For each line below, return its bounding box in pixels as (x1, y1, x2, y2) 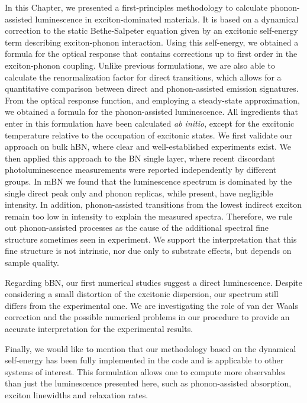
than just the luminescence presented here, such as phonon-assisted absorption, (5, 377, 292, 389)
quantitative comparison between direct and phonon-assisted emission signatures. (5, 82, 299, 95)
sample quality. (5, 256, 59, 269)
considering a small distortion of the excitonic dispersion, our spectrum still (5, 288, 279, 300)
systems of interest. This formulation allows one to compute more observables (5, 365, 286, 378)
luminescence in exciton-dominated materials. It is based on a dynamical (35, 12, 299, 25)
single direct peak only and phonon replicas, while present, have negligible (5, 186, 273, 199)
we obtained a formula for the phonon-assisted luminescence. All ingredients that (5, 105, 298, 118)
